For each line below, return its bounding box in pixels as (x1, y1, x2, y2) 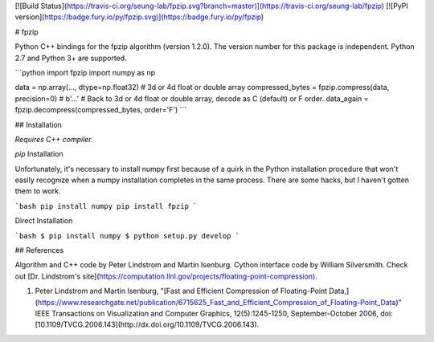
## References (14, 246, 64, 255)
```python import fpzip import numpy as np (14, 67, 156, 77)
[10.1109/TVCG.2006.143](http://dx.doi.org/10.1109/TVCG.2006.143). (35, 320, 260, 329)
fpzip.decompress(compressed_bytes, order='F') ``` (14, 105, 187, 115)
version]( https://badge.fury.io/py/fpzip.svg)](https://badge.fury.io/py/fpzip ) (14, 12, 264, 22)
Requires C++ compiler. (14, 134, 93, 144)
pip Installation (14, 149, 63, 159)
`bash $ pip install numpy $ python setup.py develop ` (14, 231, 240, 240)
